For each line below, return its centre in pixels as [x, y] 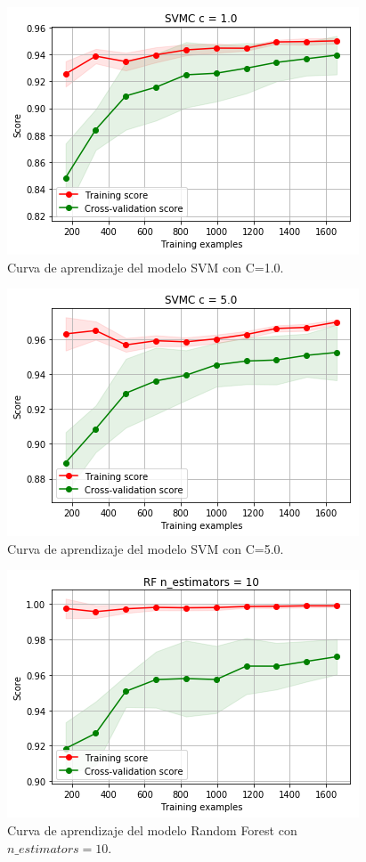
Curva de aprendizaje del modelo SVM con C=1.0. [146, 267]
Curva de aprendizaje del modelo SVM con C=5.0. [146, 548]
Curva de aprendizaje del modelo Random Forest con [152, 829]
